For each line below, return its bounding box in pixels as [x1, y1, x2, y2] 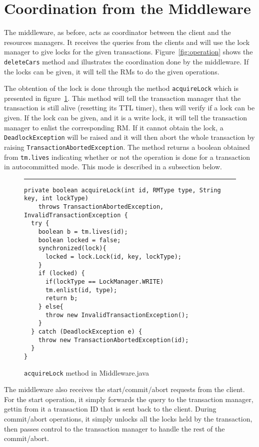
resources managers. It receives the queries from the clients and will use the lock [4, 36, 250, 47]
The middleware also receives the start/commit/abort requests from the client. [4, 384, 245, 395]
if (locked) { [38, 270, 85, 277]
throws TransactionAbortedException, [38, 203, 164, 211]
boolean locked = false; [38, 236, 121, 244]
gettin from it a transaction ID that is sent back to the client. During [4, 404, 216, 414]
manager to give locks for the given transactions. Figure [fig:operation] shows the [4, 46, 253, 57]
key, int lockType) [24, 195, 88, 202]
